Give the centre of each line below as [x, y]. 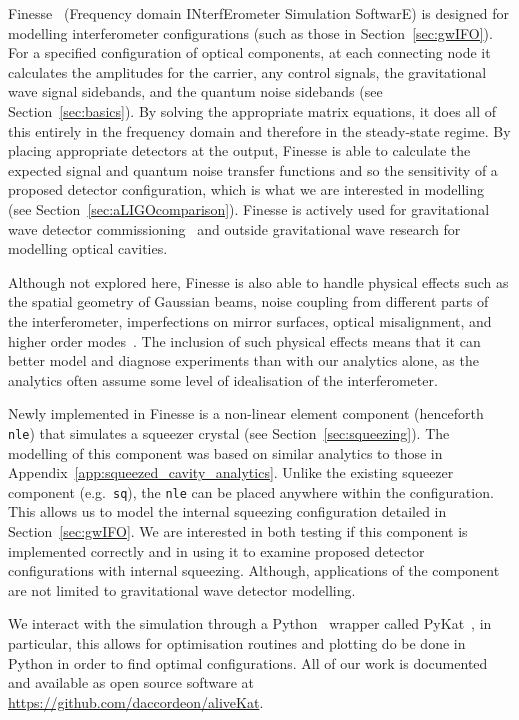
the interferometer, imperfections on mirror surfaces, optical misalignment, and [250, 320]
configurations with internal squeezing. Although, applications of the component [254, 570]
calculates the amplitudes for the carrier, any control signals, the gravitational [247, 71]
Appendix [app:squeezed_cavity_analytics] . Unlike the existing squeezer [231, 472]
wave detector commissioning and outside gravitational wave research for [234, 228]
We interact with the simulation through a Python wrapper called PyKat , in [250, 623]
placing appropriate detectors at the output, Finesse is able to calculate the [239, 150]
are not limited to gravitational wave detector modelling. [182, 589]
